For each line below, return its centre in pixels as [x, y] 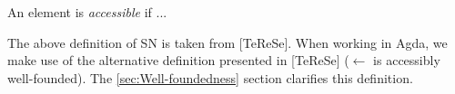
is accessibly [407, 60]
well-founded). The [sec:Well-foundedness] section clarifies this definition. [210, 77]
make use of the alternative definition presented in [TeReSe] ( [178, 60]
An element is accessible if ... [87, 12]
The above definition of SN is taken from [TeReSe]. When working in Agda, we [227, 42]
